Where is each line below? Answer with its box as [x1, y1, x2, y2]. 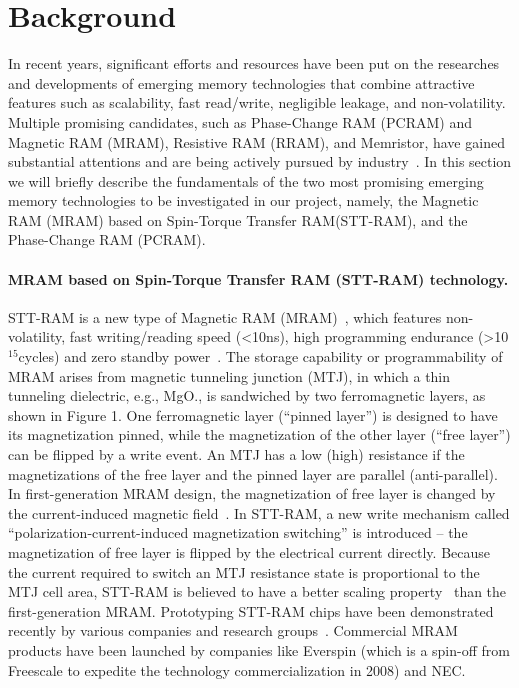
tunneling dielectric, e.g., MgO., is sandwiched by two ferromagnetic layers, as [8, 385, 486, 406]
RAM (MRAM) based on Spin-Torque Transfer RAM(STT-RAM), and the [8, 209, 468, 230]
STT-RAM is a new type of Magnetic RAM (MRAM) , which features [8, 306, 442, 327]
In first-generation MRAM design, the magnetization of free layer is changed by [8, 483, 496, 504]
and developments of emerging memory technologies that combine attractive [8, 72, 475, 93]
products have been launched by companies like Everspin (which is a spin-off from [8, 639, 510, 660]
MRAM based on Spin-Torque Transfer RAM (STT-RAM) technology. [8, 268, 509, 289]
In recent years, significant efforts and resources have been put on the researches [8, 53, 500, 74]
